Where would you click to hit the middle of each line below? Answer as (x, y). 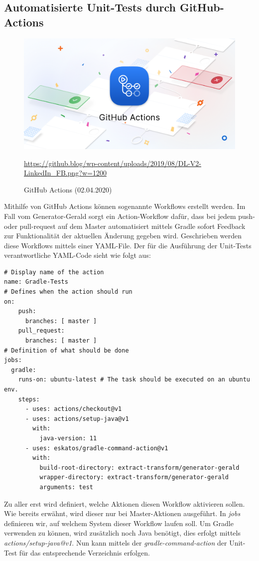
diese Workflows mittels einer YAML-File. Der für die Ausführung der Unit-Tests (128, 245)
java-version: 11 (68, 438)
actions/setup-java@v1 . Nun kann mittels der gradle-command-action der (116, 542)
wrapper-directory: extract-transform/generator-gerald (134, 477)
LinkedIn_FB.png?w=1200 (65, 173)
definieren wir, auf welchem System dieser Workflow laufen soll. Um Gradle (119, 523)
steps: (29, 399)
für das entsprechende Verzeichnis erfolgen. (84, 552)
